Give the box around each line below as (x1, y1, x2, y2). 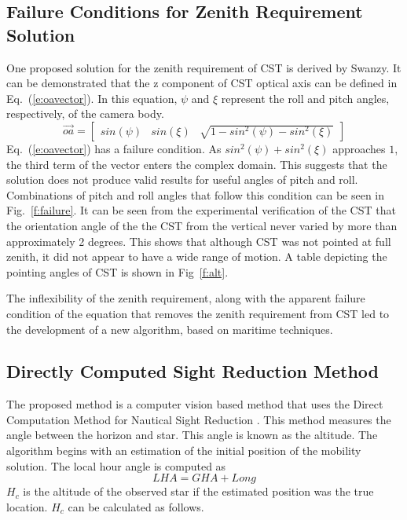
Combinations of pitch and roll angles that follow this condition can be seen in (6, 186, 385, 203)
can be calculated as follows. (68, 498, 204, 515)
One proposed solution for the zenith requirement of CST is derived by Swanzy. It (6, 59, 401, 75)
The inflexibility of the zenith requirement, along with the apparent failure (6, 290, 365, 306)
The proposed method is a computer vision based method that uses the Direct (6, 396, 383, 412)
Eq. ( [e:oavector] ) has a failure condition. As (6, 140, 222, 156)
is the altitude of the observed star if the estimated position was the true (23, 483, 374, 500)
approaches (332, 140, 386, 156)
